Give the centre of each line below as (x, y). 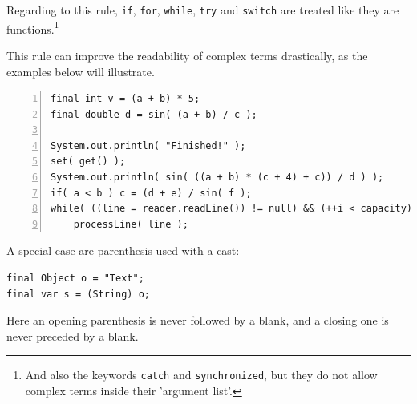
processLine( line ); (131, 224)
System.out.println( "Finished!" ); (148, 145)
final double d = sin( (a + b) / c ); (154, 114)
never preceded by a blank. (73, 335)
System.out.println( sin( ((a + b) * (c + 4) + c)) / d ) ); (217, 178)
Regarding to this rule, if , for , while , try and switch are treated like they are (203, 10)
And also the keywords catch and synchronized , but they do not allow (201, 375)
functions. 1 (33, 27)
